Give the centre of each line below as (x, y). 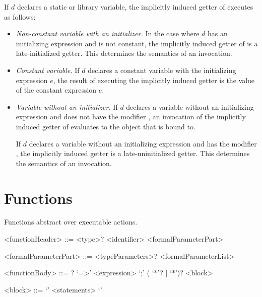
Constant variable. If (48, 70)
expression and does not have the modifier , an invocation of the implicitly (131, 117)
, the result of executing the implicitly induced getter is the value (154, 80)
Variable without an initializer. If (67, 106)
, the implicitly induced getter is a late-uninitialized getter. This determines (133, 153)
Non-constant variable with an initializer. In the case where (108, 33)
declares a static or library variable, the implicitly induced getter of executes (135, 7)
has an (218, 33)
